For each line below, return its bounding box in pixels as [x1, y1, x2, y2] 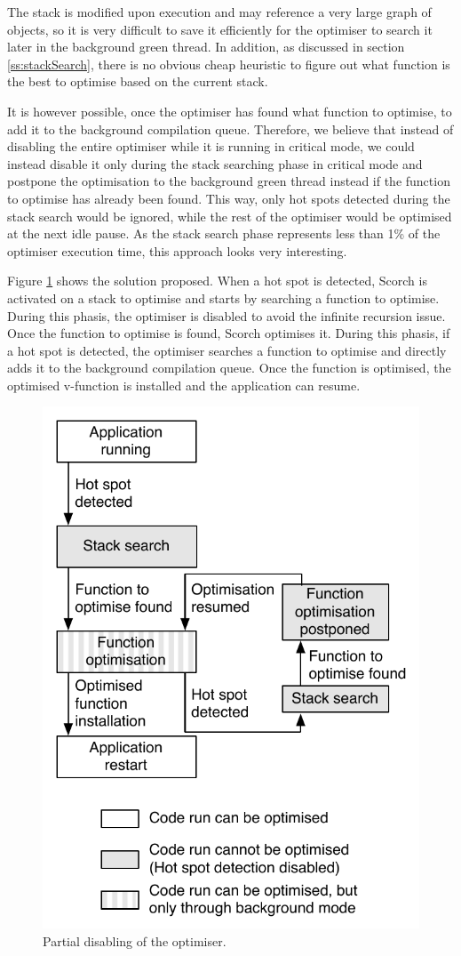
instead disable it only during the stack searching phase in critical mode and [7, 154, 423, 173]
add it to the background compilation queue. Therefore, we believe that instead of [7, 119, 454, 138]
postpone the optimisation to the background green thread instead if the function [7, 172, 450, 190]
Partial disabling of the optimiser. [43, 931, 227, 950]
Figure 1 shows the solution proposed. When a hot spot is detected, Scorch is [7, 271, 427, 290]
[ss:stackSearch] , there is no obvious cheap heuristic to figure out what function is [7, 54, 450, 73]
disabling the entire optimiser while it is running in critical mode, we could [7, 137, 415, 156]
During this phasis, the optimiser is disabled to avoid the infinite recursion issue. [7, 306, 446, 325]
